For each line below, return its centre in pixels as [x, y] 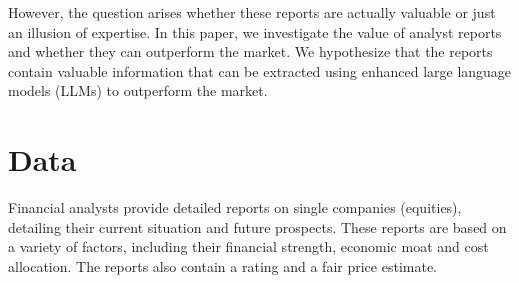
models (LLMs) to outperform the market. [138, 90]
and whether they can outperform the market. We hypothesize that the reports [250, 51]
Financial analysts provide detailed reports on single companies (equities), [235, 207]
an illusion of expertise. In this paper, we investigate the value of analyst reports [255, 31]
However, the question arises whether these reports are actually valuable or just [252, 12]
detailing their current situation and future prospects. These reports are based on [257, 226]
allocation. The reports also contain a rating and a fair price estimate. [222, 265]
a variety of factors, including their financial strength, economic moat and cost [248, 246]
